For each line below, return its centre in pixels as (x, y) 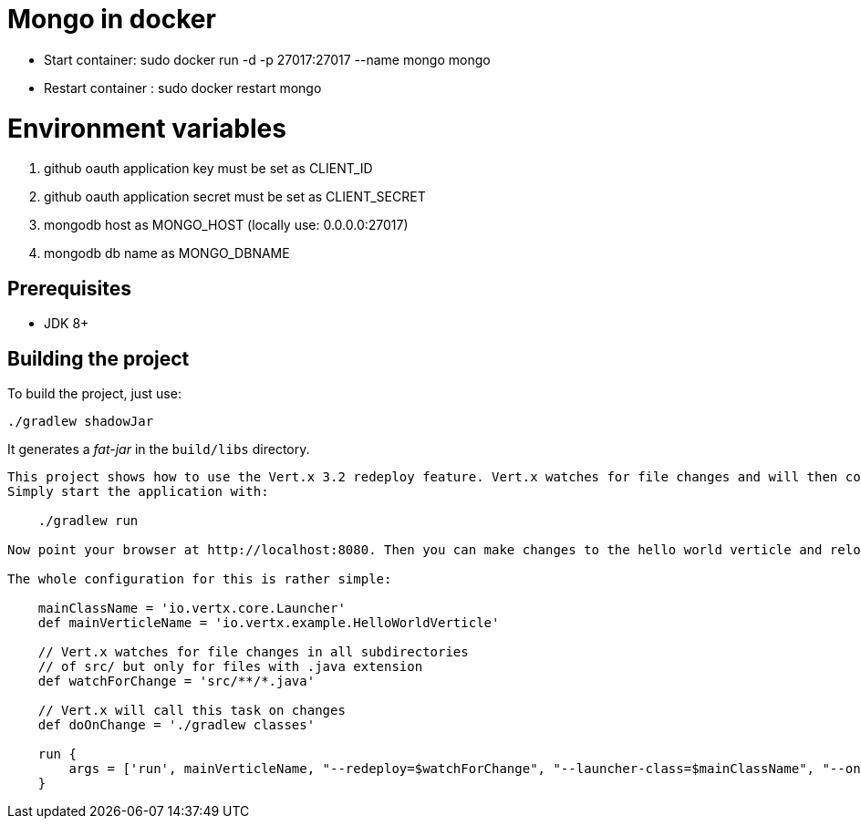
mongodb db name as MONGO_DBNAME (167, 253)
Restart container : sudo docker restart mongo (183, 88)
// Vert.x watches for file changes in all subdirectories (253, 651)
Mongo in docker (112, 19)
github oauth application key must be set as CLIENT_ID (208, 169)
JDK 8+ (67, 324)
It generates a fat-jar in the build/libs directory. (159, 449)
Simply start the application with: (138, 491)
